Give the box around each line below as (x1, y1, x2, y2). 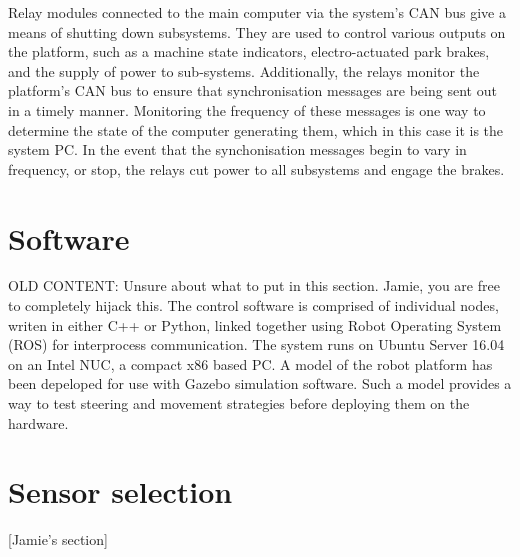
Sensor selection (8, 471, 233, 512)
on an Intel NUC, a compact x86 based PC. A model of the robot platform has (8, 353, 493, 374)
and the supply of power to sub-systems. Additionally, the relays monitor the (8, 60, 480, 81)
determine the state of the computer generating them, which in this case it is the (8, 119, 504, 140)
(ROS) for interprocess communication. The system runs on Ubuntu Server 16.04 (8, 334, 505, 355)
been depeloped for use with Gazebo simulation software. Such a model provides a (8, 373, 512, 394)
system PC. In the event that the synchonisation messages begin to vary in (8, 139, 467, 160)
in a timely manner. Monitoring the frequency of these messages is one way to (8, 99, 486, 120)
